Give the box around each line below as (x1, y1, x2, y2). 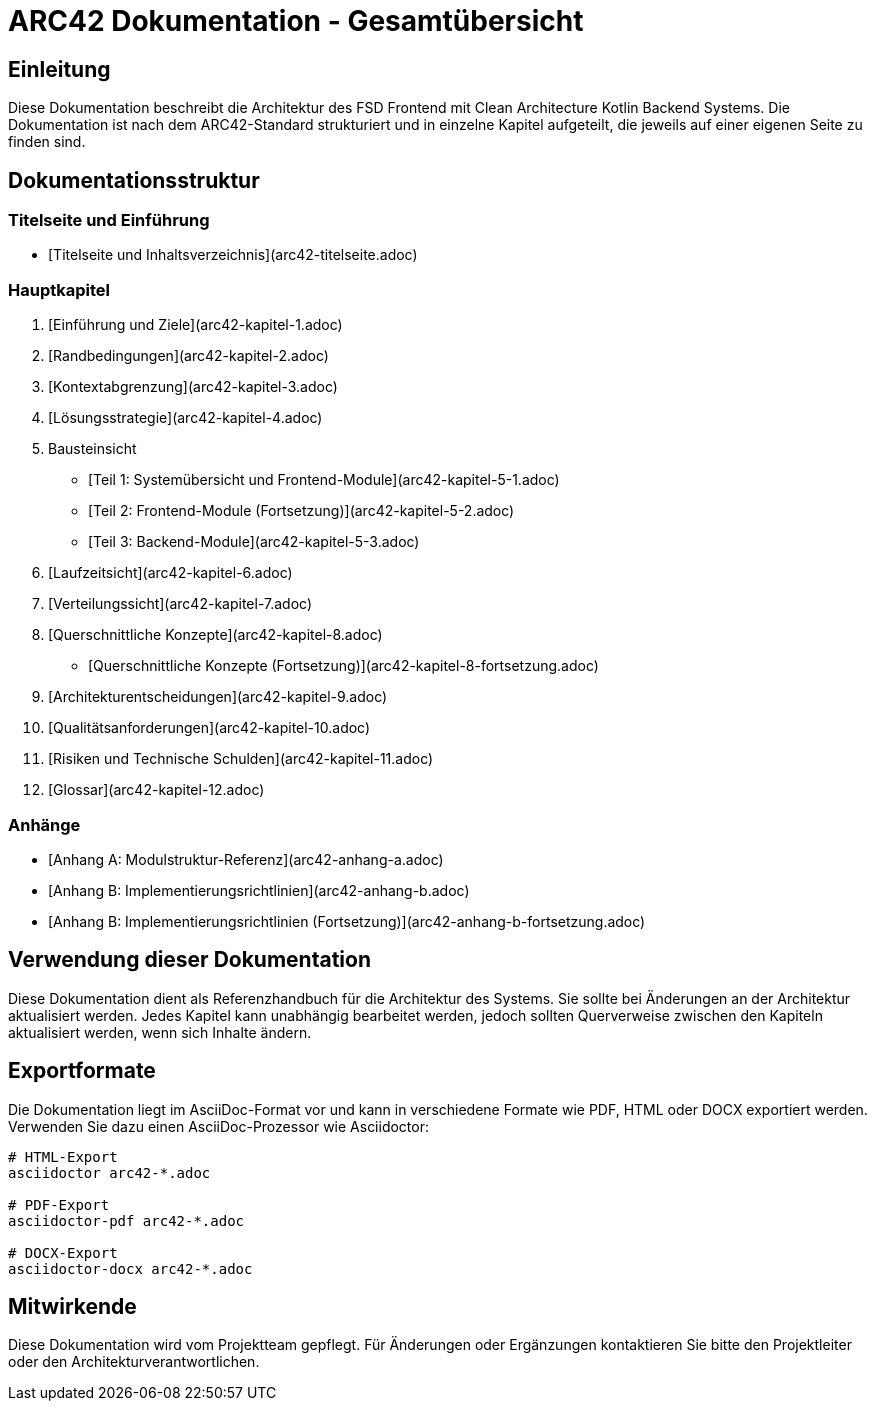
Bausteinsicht (48, 440, 137, 458)
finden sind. (8, 133, 86, 151)
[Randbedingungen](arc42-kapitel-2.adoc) (48, 347, 329, 365)
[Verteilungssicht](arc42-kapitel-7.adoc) (48, 595, 312, 613)
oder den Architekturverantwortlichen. (8, 1353, 260, 1371)
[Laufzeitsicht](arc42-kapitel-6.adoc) (48, 564, 293, 582)
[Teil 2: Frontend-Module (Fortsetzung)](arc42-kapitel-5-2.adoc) (88, 502, 515, 520)
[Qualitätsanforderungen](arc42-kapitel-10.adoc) (48, 719, 371, 737)
